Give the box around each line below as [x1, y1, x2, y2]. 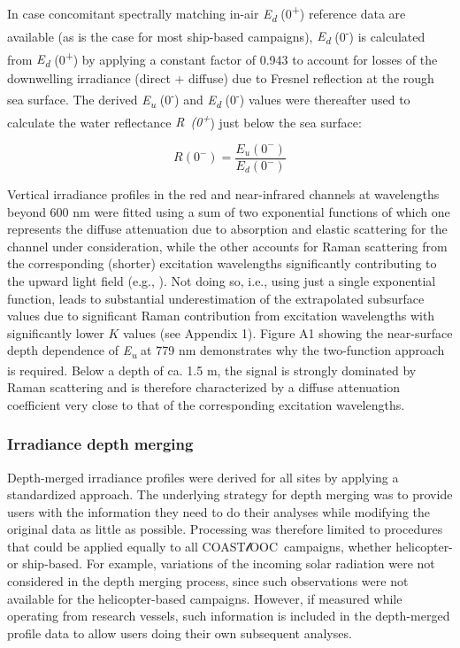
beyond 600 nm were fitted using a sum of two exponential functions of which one [7, 202, 450, 220]
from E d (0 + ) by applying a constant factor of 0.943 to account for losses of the [7, 47, 438, 71]
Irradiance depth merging [7, 433, 194, 455]
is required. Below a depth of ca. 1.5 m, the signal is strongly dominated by [7, 360, 417, 379]
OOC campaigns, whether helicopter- [249, 536, 453, 555]
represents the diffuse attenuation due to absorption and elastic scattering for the [7, 220, 448, 238]
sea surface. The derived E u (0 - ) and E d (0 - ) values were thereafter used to [7, 87, 410, 111]
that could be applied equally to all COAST [7, 536, 246, 555]
